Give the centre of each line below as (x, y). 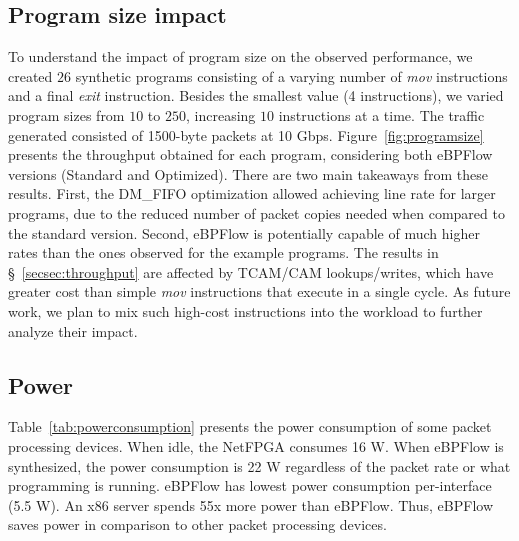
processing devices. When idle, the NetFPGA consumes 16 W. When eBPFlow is (256, 445)
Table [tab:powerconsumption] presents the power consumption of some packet (250, 426)
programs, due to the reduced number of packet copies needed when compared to (256, 212)
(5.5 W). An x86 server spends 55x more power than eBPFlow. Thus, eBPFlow (250, 504)
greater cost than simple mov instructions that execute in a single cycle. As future (259, 291)
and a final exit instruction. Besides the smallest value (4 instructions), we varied (256, 95)
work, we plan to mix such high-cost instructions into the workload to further (245, 310)
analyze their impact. (73, 330)
